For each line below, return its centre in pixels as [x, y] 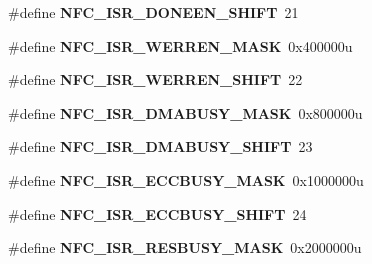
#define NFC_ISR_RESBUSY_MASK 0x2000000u [185, 247]
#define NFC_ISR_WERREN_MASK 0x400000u [180, 45]
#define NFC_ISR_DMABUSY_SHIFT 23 [160, 146]
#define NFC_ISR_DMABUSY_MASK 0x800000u [185, 112]
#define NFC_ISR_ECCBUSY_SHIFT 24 [157, 213]
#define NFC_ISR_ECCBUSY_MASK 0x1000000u [186, 179]
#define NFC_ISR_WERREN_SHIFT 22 [155, 79]
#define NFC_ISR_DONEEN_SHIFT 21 [153, 12]
